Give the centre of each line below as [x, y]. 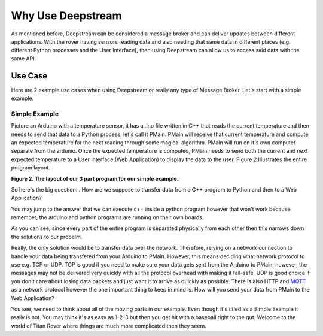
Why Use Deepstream [66, 16]
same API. [24, 58]
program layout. [31, 168]
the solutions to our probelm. [47, 237]
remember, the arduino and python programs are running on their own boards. [107, 217]
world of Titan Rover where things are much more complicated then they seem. [109, 326]
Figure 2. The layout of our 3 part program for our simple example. [95, 178]
